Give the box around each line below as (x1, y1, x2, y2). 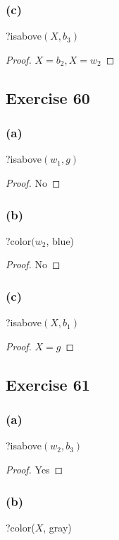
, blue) (46, 233, 75, 248)
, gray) (43, 519, 72, 534)
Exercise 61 (6, 373, 90, 395)
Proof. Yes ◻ (6, 462, 63, 476)
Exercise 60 (6, 86, 90, 108)
